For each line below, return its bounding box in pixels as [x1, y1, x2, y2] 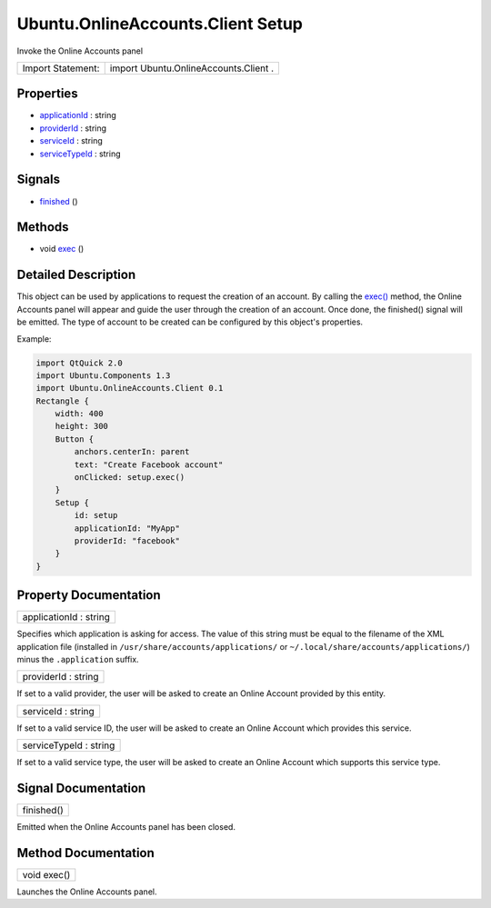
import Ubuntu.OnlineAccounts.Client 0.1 [35, 383, 224, 394]
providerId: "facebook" [74, 535, 181, 545]
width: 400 [55, 409, 104, 419]
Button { [55, 434, 95, 444]
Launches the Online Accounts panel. [16, 886, 157, 897]
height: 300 [55, 421, 109, 432]
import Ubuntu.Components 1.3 [35, 370, 171, 381]
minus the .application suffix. [16, 654, 140, 665]
